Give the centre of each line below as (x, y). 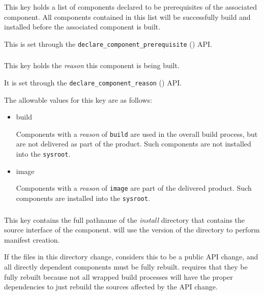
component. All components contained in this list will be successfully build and (127, 17)
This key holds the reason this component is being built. (92, 65)
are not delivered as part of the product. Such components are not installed (134, 144)
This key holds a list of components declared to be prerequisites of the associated (130, 7)
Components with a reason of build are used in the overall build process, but (137, 134)
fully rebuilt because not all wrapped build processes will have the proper (119, 276)
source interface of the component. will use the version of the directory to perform (132, 230)
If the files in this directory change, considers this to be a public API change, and (131, 257)
